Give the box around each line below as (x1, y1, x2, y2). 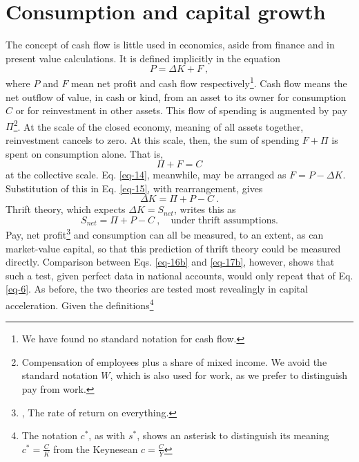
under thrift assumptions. (171, 215, 278, 225)
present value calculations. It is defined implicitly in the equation (6, 50, 281, 65)
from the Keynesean (53, 441, 138, 456)
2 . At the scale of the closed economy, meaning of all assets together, (13, 117, 304, 133)
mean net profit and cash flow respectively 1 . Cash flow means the (71, 74, 347, 90)
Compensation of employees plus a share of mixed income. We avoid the (21, 354, 327, 369)
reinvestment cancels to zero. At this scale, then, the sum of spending (6, 133, 300, 147)
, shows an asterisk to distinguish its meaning (137, 428, 329, 443)
